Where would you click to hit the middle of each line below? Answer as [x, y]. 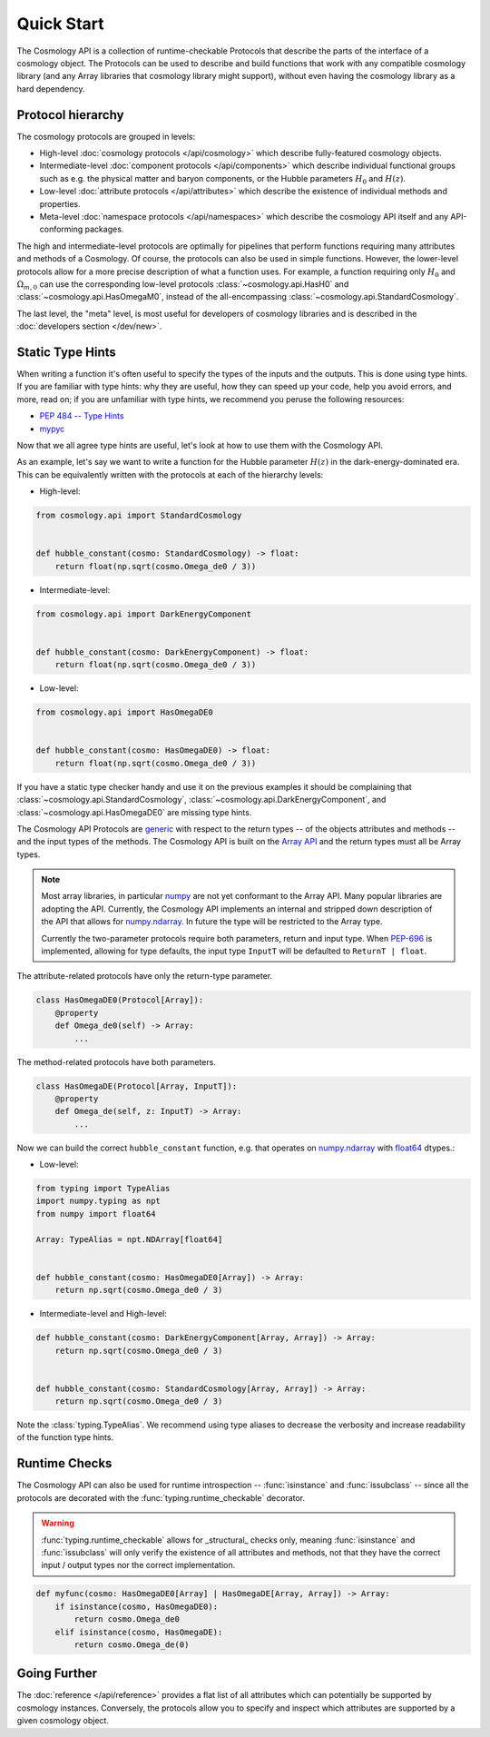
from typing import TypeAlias [103, 1189]
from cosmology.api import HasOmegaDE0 [124, 712]
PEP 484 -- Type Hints [82, 416]
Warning [58, 1523]
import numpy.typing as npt [98, 1201]
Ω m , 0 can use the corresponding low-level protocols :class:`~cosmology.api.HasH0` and [183, 285]
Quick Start [60, 24]
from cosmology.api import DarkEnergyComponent [143, 614]
